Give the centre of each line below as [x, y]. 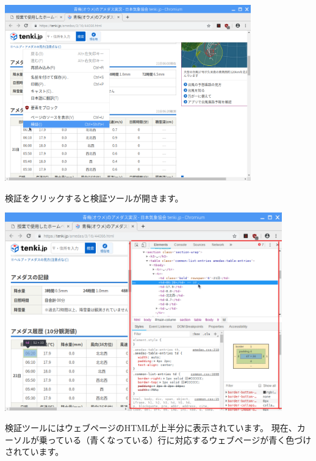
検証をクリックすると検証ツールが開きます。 [94, 198]
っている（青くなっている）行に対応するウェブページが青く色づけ [179, 439]
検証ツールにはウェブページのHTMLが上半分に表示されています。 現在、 [151, 428]
